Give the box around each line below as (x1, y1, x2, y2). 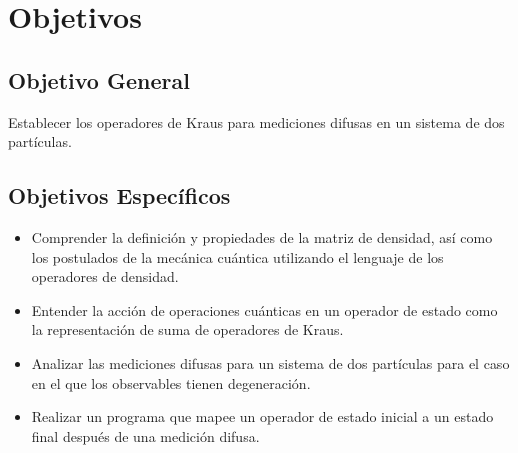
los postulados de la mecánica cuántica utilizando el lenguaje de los (31, 246, 444, 267)
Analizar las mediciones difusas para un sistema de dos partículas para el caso (31, 352, 510, 373)
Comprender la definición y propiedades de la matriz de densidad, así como (31, 226, 493, 247)
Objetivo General (8, 64, 190, 95)
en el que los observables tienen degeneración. (31, 372, 311, 393)
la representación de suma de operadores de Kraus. (31, 319, 344, 340)
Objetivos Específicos (8, 180, 231, 211)
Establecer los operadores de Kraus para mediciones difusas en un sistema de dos (8, 111, 505, 132)
